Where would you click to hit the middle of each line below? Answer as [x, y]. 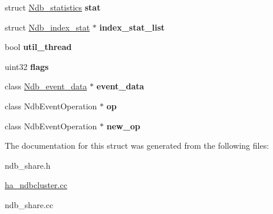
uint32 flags [27, 66]
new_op [123, 126]
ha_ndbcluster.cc [36, 185]
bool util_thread [38, 47]
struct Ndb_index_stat [47, 27]
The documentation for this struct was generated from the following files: [137, 146]
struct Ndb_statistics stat [53, 7]
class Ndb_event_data [46, 86]
